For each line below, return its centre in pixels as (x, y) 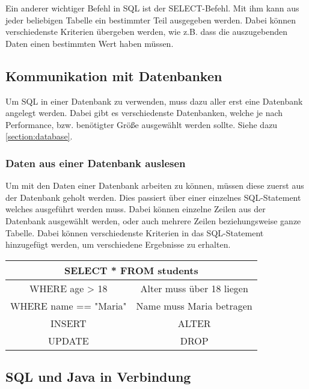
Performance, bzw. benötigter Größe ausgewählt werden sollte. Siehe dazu (142, 124)
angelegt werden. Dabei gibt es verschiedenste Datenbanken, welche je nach (144, 113)
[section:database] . (39, 136)
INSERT (69, 323)
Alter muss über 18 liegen (194, 288)
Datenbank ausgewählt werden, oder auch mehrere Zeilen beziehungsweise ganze (153, 220)
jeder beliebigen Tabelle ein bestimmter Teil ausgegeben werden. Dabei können (151, 20)
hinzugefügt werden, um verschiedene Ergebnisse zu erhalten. (118, 244)
